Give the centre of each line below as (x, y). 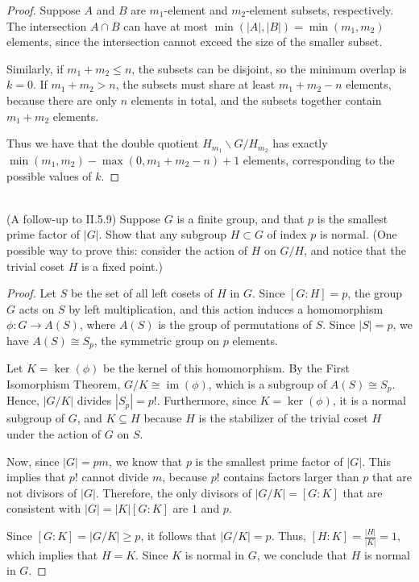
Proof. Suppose (44, 10)
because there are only (62, 100)
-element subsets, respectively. (320, 10)
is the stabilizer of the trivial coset (283, 418)
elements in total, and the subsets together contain (256, 100)
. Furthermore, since (206, 400)
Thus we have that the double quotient (103, 143)
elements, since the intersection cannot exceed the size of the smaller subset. (195, 42)
